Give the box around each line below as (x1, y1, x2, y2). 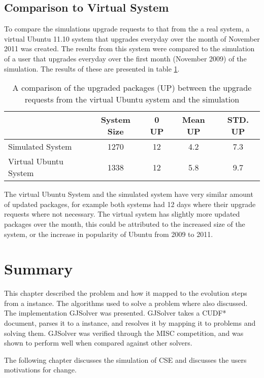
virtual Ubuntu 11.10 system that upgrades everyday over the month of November (4, 33, 260, 44)
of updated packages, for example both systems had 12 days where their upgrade (4, 198, 256, 209)
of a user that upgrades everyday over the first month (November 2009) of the (4, 53, 247, 63)
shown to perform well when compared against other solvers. (4, 337, 192, 348)
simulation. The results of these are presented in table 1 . (4, 63, 180, 74)
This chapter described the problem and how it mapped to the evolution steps (4, 288, 247, 298)
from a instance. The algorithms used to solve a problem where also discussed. (4, 297, 248, 308)
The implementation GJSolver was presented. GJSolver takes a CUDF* (4, 307, 226, 318)
